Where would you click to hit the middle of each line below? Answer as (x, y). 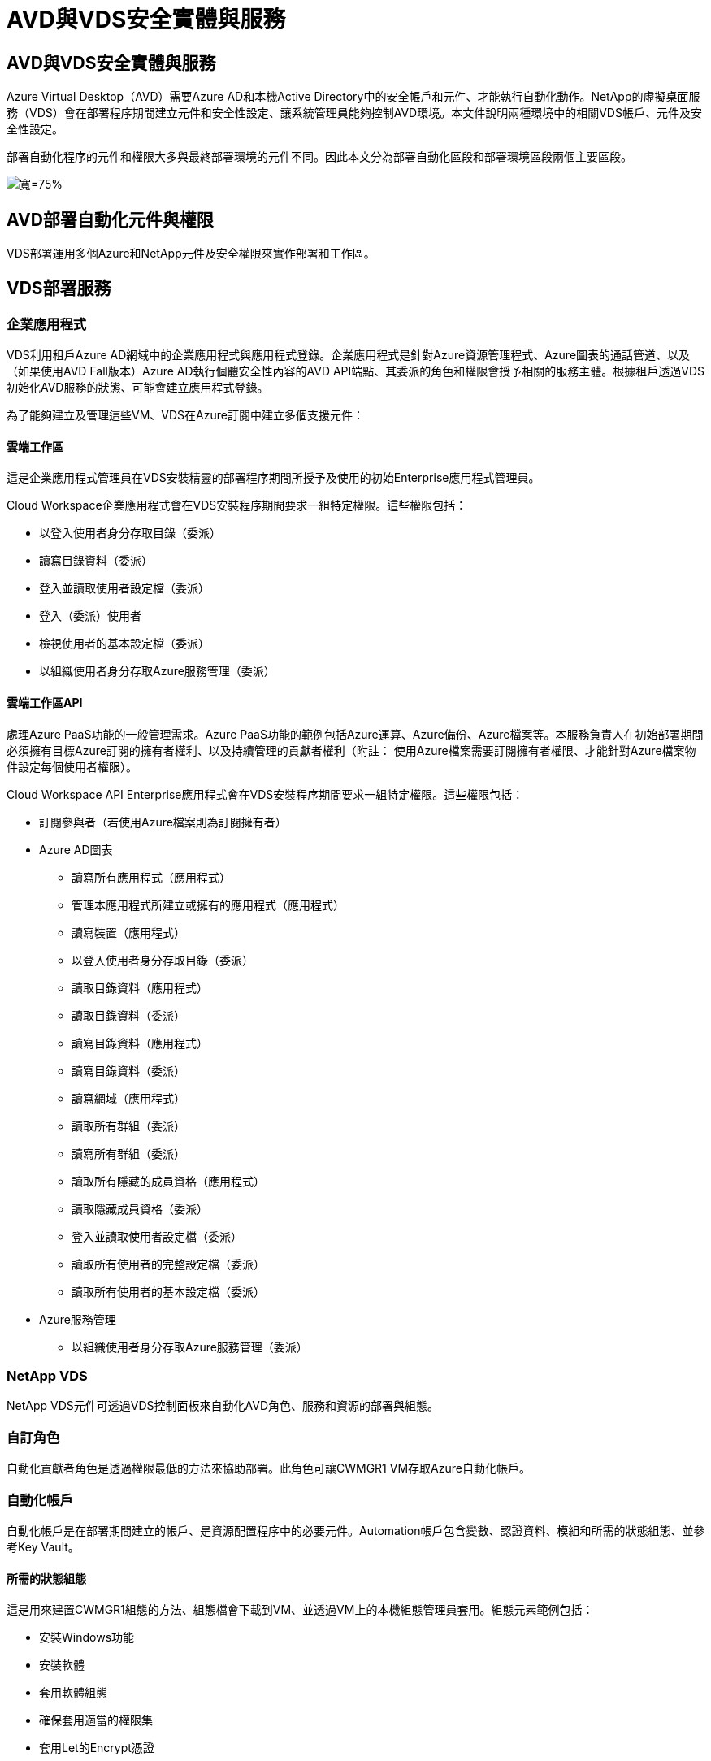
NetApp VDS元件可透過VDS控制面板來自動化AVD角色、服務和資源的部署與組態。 (223, 1406)
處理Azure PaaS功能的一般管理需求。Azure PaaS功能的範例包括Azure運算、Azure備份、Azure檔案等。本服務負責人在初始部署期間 (355, 734)
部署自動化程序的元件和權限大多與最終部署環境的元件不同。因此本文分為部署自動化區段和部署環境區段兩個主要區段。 (319, 157)
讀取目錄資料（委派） (128, 1015)
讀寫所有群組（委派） (128, 1153)
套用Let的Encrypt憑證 (97, 1748)
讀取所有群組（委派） (128, 1126)
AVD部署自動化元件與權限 (110, 219)
